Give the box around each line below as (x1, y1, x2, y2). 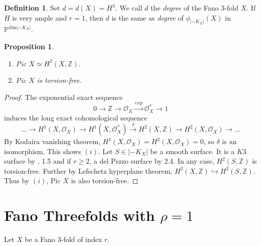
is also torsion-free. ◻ (71, 175, 138, 186)
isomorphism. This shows (4, 146, 81, 156)
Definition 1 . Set (4, 3, 60, 13)
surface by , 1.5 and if (4, 156, 71, 166)
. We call (115, 3, 142, 13)
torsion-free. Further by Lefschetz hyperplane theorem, (4, 165, 172, 176)
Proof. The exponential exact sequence (4, 91, 123, 102)
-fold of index (61, 234, 102, 244)
